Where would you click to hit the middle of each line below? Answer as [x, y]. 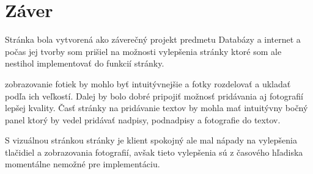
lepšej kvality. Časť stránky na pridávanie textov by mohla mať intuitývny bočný [156, 108]
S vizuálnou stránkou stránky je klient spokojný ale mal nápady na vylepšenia [151, 140]
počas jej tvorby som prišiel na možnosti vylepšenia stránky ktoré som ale [143, 51]
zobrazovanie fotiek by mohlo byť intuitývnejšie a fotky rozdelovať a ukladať [148, 83]
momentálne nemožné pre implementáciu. [83, 164]
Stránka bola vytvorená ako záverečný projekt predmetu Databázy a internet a [153, 39]
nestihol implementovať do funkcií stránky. [85, 63]
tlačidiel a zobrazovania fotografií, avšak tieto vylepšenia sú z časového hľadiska [154, 152]
